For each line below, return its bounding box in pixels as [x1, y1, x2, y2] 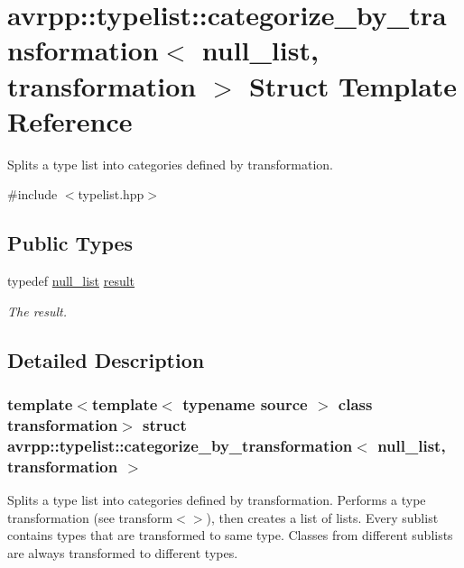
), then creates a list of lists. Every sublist [206, 508, 439, 527]
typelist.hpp [78, 185, 144, 204]
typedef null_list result [7, 271, 135, 290]
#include [7, 185, 58, 204]
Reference [7, 102, 133, 139]
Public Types [7, 229, 134, 257]
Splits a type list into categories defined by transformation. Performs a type [7, 490, 426, 509]
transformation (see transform [7, 508, 173, 527]
